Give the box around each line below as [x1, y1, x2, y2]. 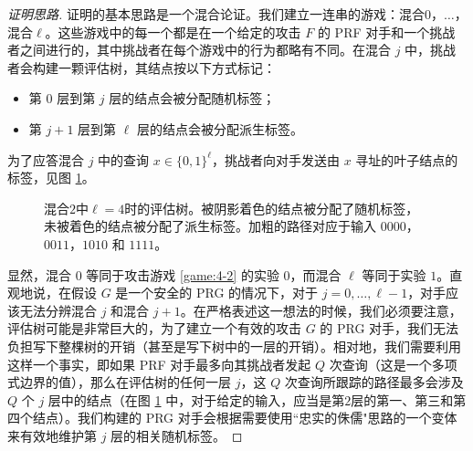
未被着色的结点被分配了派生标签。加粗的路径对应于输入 [44, 216, 376, 236]
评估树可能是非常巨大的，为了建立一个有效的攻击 [7, 319, 301, 338]
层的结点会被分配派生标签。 [136, 119, 303, 138]
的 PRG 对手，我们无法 [320, 319, 459, 338]
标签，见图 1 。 [7, 168, 95, 187]
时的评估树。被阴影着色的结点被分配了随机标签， [124, 198, 419, 217]
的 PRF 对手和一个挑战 [317, 22, 456, 41]
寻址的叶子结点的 [355, 150, 458, 169]
